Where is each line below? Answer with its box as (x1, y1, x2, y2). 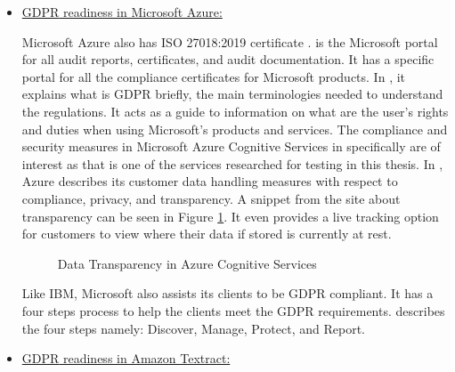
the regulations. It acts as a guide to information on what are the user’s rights (21, 101, 449, 120)
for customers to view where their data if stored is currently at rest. (21, 224, 392, 243)
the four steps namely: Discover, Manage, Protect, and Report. (21, 319, 365, 337)
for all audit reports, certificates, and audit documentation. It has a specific (21, 50, 435, 69)
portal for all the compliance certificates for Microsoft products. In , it (21, 67, 406, 85)
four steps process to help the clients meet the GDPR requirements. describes (21, 301, 445, 319)
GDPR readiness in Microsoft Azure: (21, 3, 223, 20)
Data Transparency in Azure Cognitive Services (57, 254, 317, 272)
